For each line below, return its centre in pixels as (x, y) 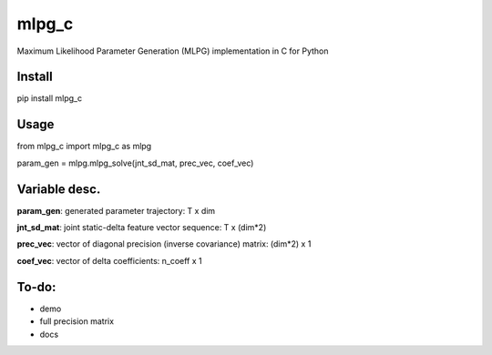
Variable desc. (59, 189)
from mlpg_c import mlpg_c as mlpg (84, 147)
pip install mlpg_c (49, 98)
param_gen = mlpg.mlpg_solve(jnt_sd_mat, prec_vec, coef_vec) (135, 163)
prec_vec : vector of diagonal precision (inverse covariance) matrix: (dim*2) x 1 (164, 244)
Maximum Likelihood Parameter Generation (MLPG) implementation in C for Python (173, 51)
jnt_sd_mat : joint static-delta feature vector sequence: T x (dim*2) (142, 228)
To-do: (36, 287)
